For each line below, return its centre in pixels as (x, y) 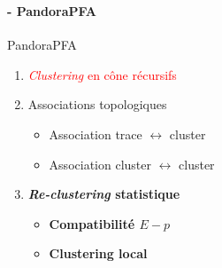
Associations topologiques (97, 104)
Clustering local (98, 253)
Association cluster (100, 164)
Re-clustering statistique (104, 194)
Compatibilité (92, 223)
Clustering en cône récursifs (102, 74)
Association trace (96, 134)
